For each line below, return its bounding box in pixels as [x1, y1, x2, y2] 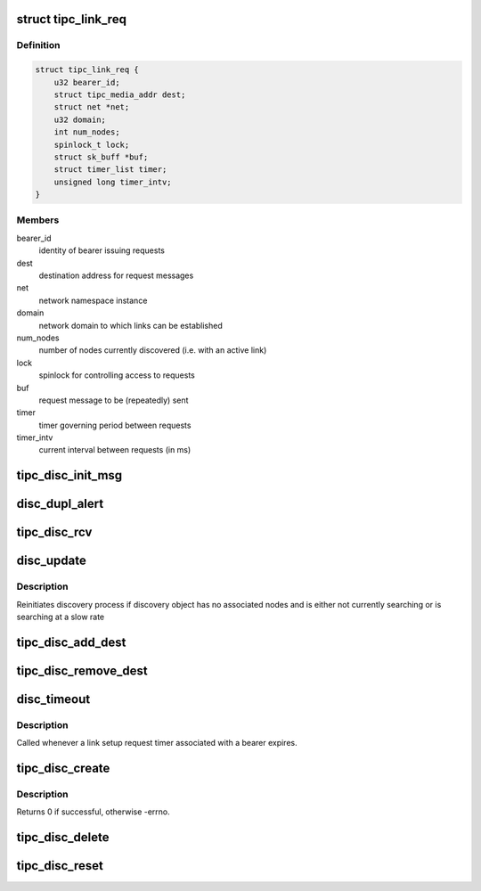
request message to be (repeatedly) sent [38, 395, 189, 405]
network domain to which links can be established [38, 320, 223, 331]
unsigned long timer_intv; [53, 176, 173, 187]
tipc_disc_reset [16, 858, 104, 873]
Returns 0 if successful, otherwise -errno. [16, 806, 171, 817]
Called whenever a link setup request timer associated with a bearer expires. [16, 738, 298, 748]
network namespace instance [38, 295, 148, 306]
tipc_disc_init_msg [16, 468, 123, 483]
